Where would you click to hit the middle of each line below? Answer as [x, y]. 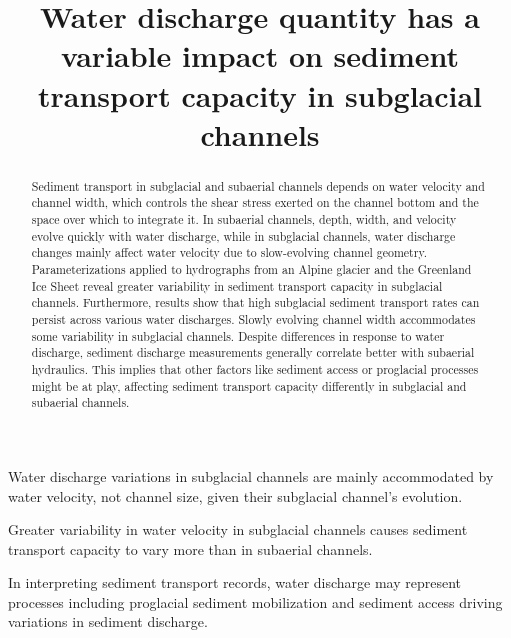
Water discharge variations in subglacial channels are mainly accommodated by [251, 475]
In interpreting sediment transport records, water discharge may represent [235, 582]
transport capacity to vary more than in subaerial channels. [190, 548]
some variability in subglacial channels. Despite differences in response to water [238, 335]
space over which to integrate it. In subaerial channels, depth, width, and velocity [244, 219]
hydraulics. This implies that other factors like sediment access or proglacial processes [255, 368]
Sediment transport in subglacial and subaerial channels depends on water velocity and [258, 185]
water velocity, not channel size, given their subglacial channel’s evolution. [235, 495]
